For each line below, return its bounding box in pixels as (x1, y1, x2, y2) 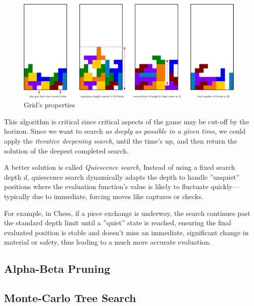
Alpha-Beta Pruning (4, 261, 110, 276)
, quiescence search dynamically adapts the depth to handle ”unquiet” (27, 171, 240, 182)
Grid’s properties (24, 100, 75, 110)
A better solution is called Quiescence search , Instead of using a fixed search (4, 162, 235, 172)
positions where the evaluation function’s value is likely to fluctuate (4, 181, 208, 192)
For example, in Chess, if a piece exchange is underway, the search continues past (4, 207, 251, 218)
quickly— (210, 181, 240, 192)
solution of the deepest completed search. (4, 145, 129, 155)
